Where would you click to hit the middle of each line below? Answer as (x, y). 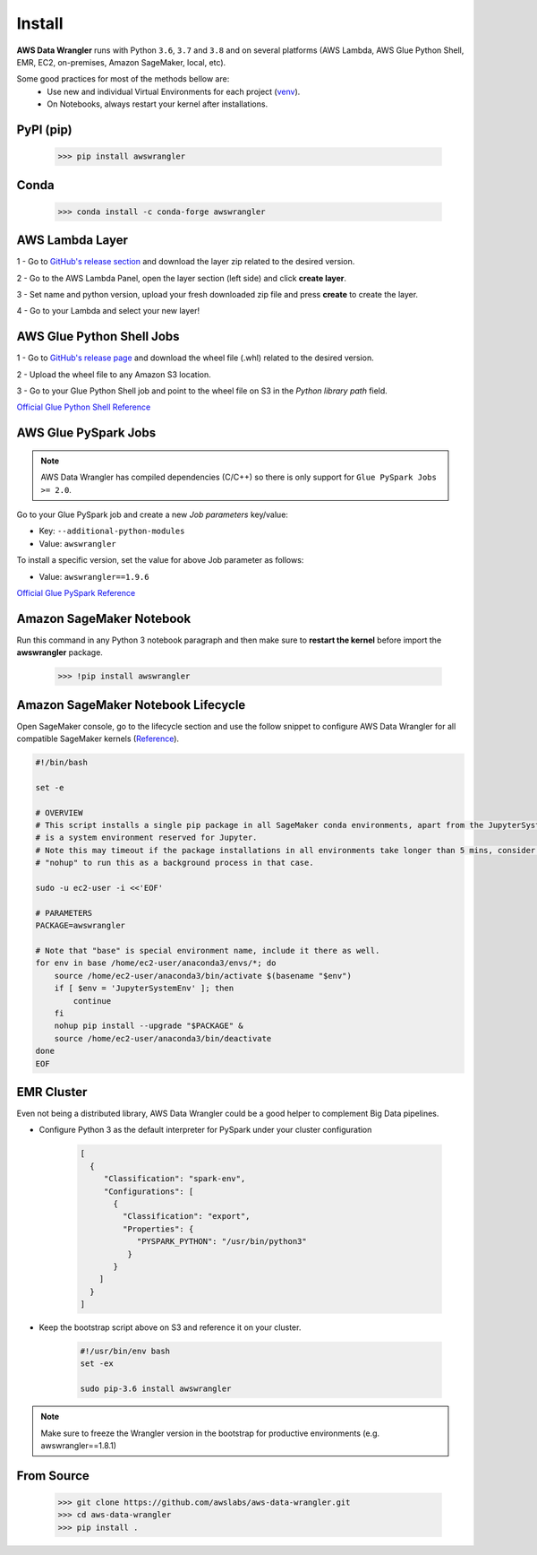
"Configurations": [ (149, 1191)
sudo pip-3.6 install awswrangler (156, 1389)
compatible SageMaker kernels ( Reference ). (98, 739)
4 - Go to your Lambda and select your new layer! (108, 311)
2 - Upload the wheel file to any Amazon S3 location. (114, 374)
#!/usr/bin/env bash (125, 1352)
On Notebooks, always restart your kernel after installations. (158, 104)
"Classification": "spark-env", (175, 1179)
